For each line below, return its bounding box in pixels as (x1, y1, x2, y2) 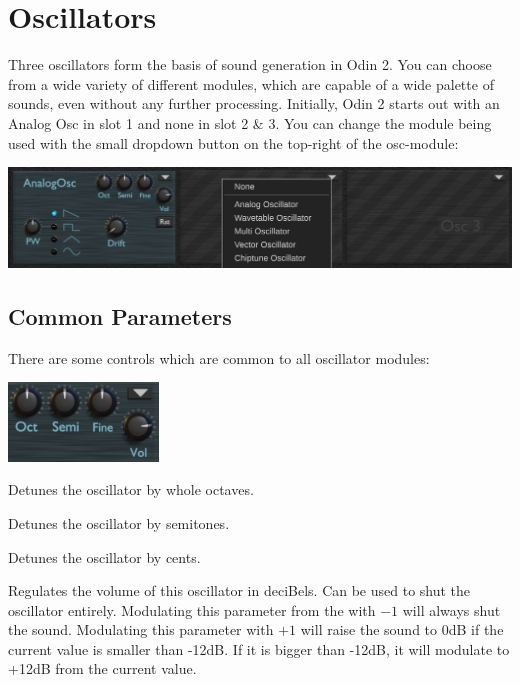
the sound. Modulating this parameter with (8, 619, 274, 640)
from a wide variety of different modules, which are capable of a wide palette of (8, 73, 494, 94)
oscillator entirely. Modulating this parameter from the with (8, 599, 376, 620)
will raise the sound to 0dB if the (300, 619, 504, 640)
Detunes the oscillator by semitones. (8, 512, 230, 533)
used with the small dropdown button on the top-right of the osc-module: (8, 132, 459, 153)
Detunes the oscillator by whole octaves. (8, 479, 254, 500)
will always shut (402, 599, 501, 620)
